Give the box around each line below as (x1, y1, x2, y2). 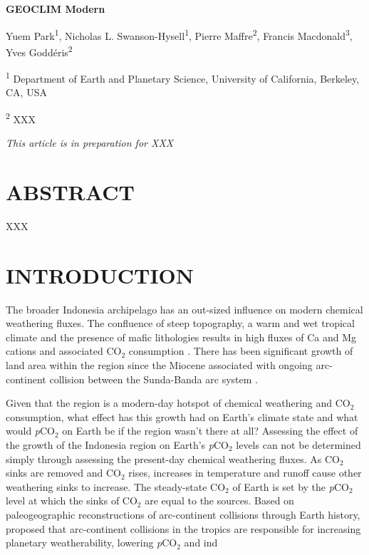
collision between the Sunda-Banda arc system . (49, 371, 258, 386)
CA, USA (6, 85, 47, 100)
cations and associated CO (6, 343, 122, 358)
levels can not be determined (236, 437, 361, 452)
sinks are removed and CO (6, 465, 121, 480)
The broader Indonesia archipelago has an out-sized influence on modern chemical (6, 301, 363, 316)
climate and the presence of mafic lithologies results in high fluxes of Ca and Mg (6, 329, 356, 344)
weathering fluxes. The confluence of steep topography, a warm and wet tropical (6, 316, 355, 331)
